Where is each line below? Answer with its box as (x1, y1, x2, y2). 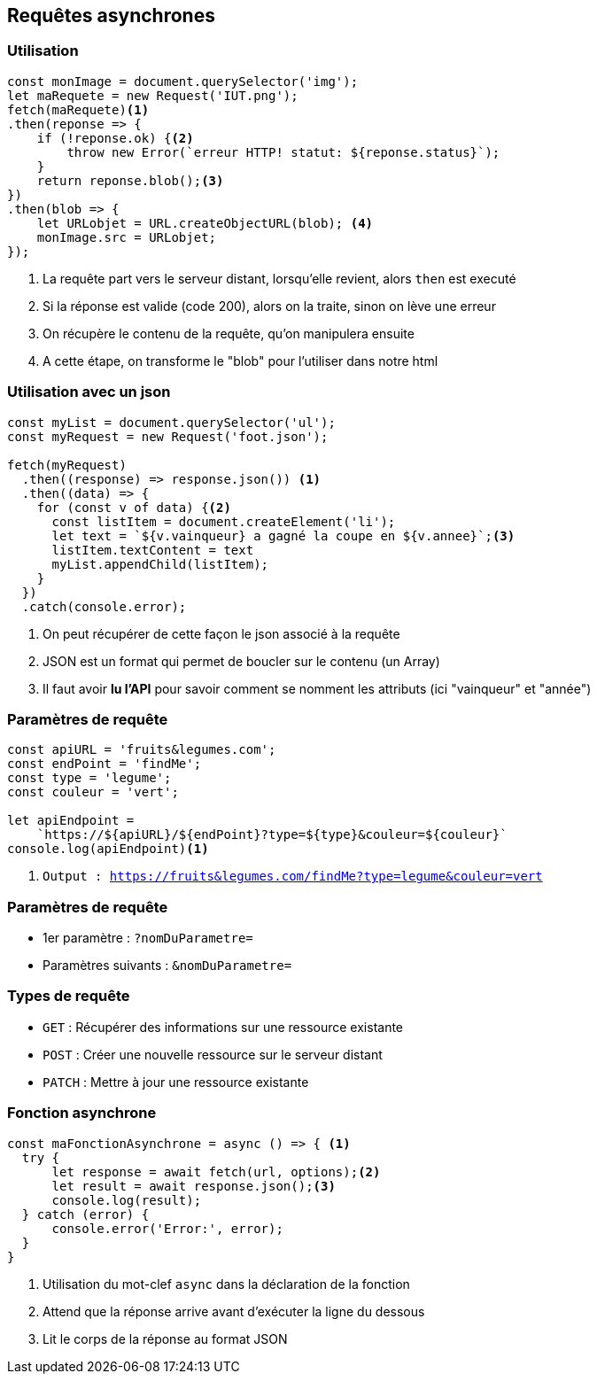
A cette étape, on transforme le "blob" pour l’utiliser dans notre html (43, 353, 438, 369)
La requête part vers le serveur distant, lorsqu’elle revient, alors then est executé (43, 270, 516, 286)
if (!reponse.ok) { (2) (36, 130, 194, 145)
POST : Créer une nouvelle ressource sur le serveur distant (43, 1046, 383, 1062)
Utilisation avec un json (7, 383, 171, 401)
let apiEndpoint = (7, 813, 135, 828)
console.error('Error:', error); (51, 1221, 283, 1236)
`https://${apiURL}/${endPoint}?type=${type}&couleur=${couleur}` (36, 827, 508, 842)
